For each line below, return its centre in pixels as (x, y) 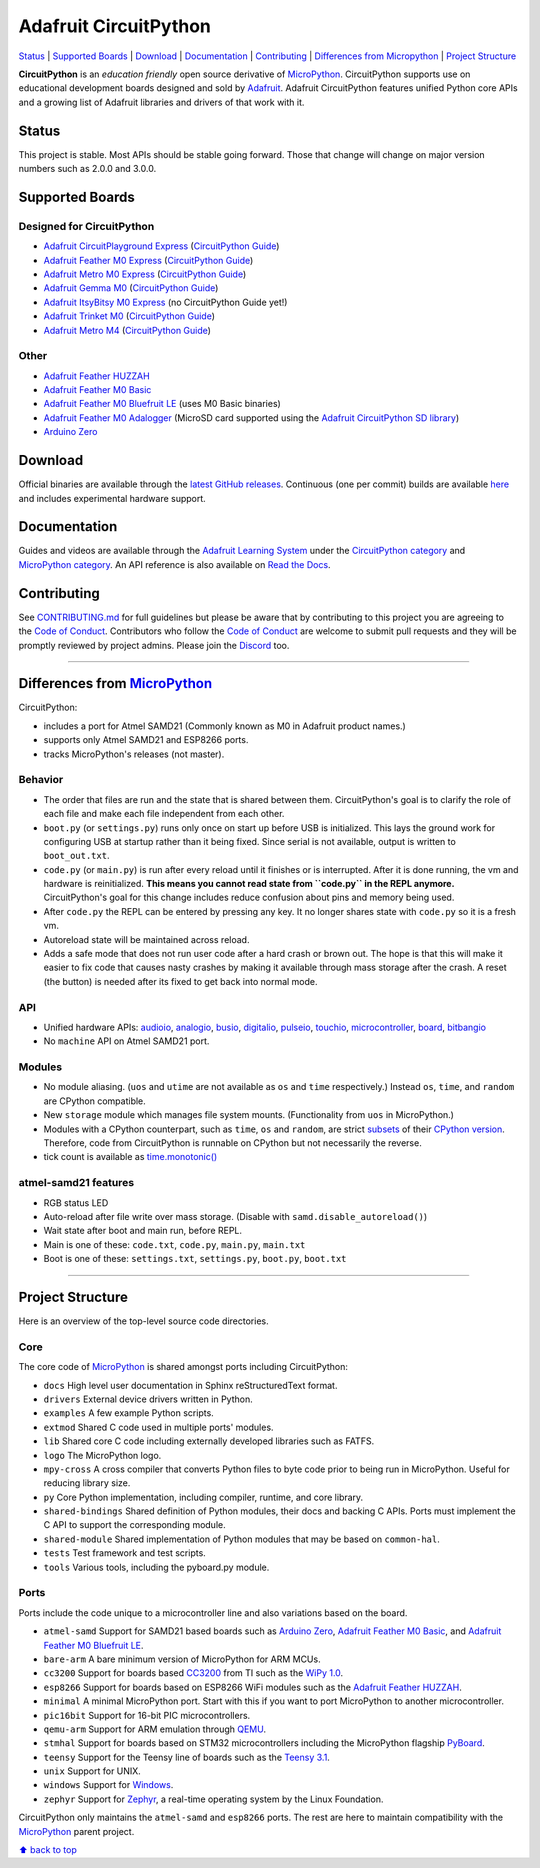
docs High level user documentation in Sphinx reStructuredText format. (190, 1385)
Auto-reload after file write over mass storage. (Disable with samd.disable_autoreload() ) (235, 1216)
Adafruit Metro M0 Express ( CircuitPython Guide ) (145, 274)
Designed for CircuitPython (86, 226)
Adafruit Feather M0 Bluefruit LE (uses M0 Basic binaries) (162, 404)
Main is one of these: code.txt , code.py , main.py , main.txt (174, 1244)
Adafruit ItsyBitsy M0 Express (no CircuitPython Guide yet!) (165, 302)
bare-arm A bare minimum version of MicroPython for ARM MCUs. (182, 1659)
